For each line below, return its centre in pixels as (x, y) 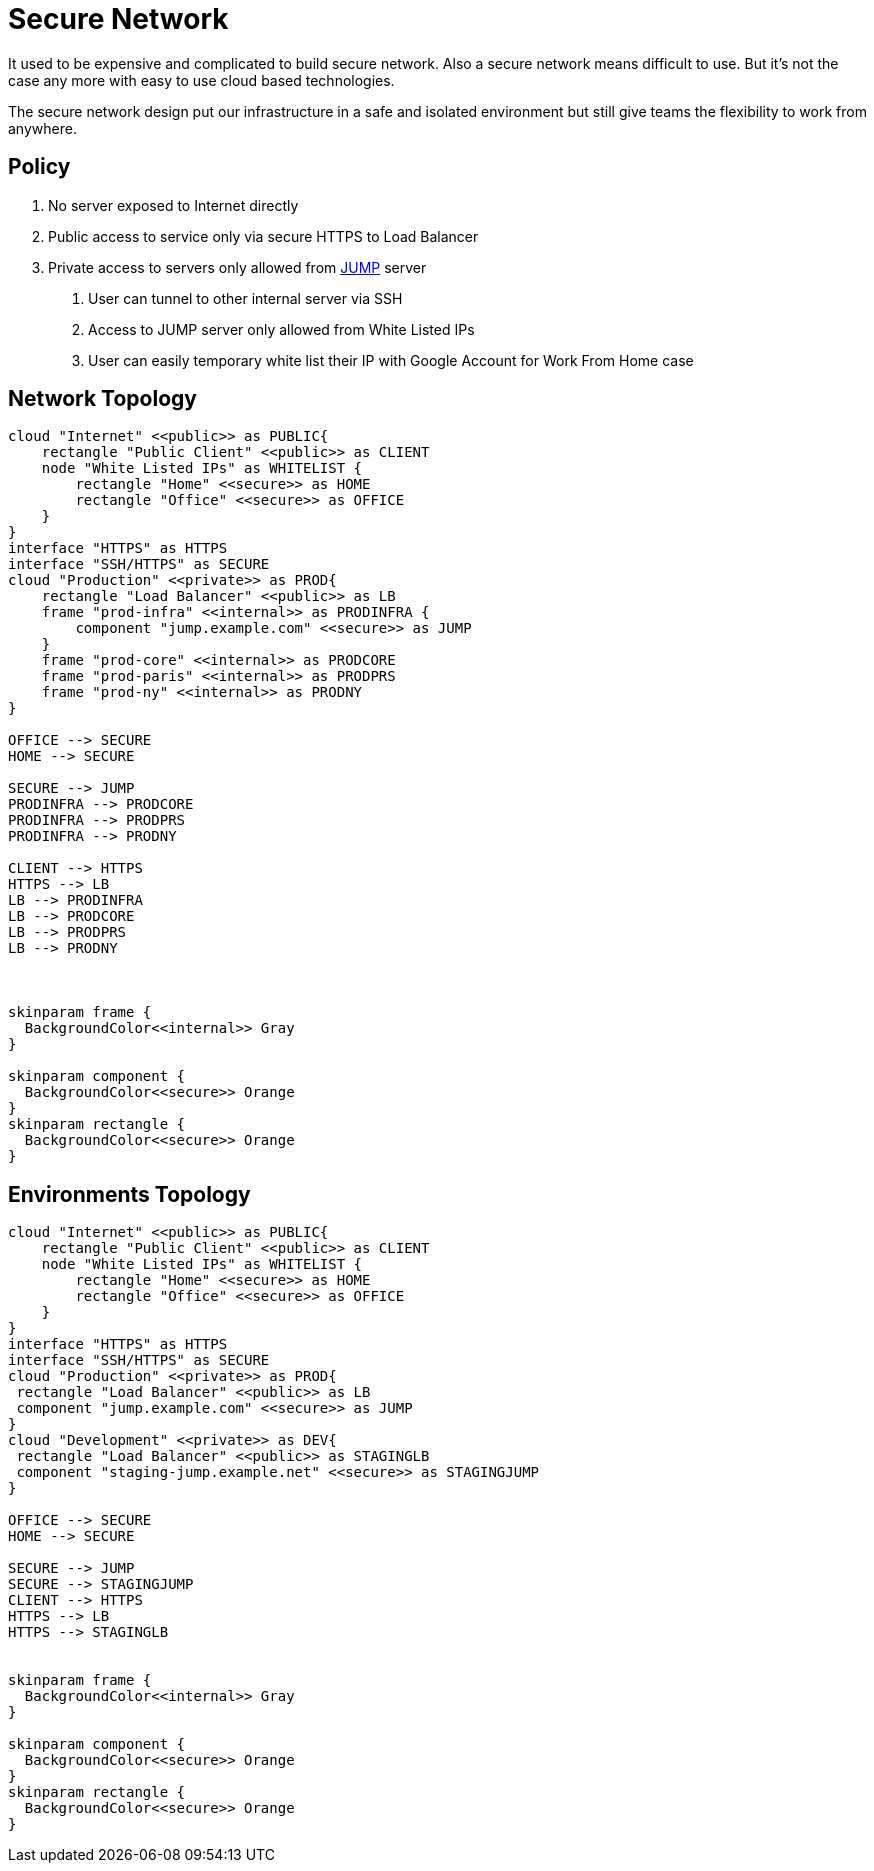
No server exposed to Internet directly (173, 205)
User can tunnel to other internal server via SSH (245, 298)
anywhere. (42, 128)
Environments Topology (129, 1194)
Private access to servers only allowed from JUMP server (237, 267)
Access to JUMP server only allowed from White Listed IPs (281, 329)
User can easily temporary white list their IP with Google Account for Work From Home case (391, 360)
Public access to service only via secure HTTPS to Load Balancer (263, 236)
